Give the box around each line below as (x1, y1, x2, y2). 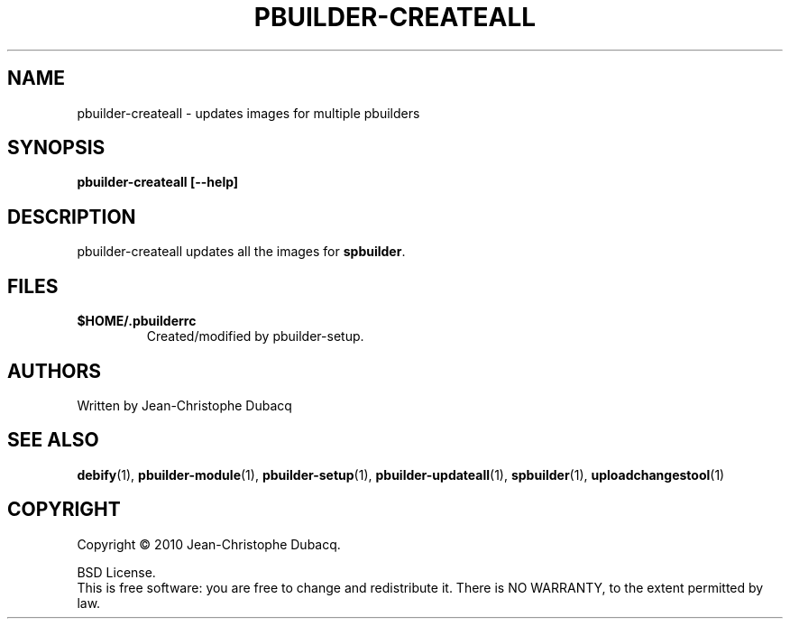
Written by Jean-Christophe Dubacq (77, 397, 292, 413)
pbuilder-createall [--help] (77, 174, 239, 190)
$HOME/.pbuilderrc (77, 313, 197, 329)
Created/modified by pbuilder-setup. (146, 328, 364, 345)
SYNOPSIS (7, 136, 106, 160)
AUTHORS (7, 359, 102, 382)
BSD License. (77, 564, 156, 580)
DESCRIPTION (7, 205, 136, 228)
